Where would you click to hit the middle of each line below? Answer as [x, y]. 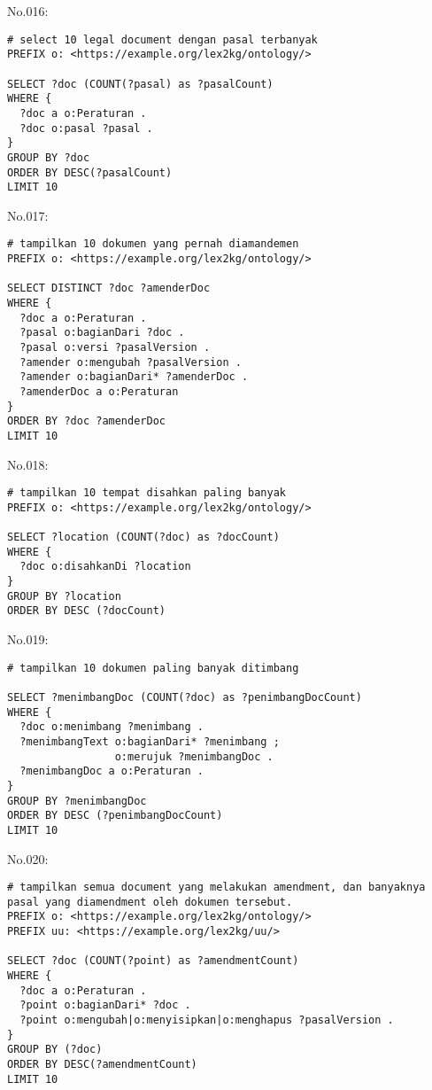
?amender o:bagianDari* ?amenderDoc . [134, 377]
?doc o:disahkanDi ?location [105, 567]
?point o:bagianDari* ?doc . [105, 1005]
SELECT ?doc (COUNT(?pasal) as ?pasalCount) [140, 84]
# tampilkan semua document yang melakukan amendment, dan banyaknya [216, 888]
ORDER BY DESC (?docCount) [86, 611]
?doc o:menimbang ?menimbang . [112, 727]
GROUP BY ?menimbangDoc [77, 801]
